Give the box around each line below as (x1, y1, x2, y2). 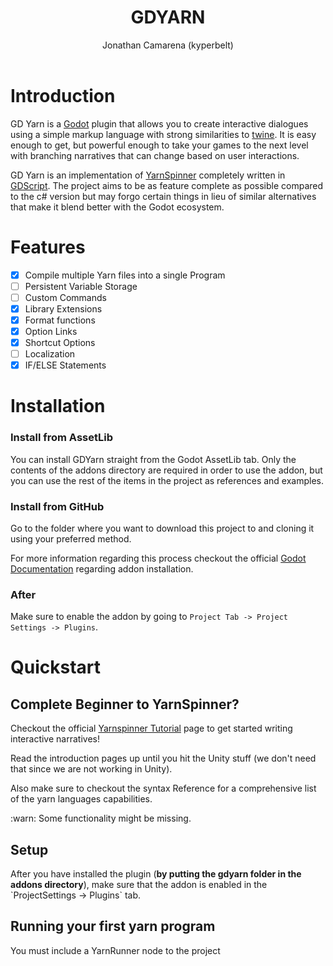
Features (10, 236, 86, 258)
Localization (24, 348, 76, 360)
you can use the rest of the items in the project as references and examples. (10, 474, 325, 486)
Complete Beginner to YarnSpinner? (10, 696, 240, 713)
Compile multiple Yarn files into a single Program (24, 269, 226, 281)
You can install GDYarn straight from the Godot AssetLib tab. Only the (10, 453, 297, 465)
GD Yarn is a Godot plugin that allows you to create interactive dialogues (10, 117, 309, 130)
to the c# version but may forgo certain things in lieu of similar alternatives (10, 190, 317, 202)
